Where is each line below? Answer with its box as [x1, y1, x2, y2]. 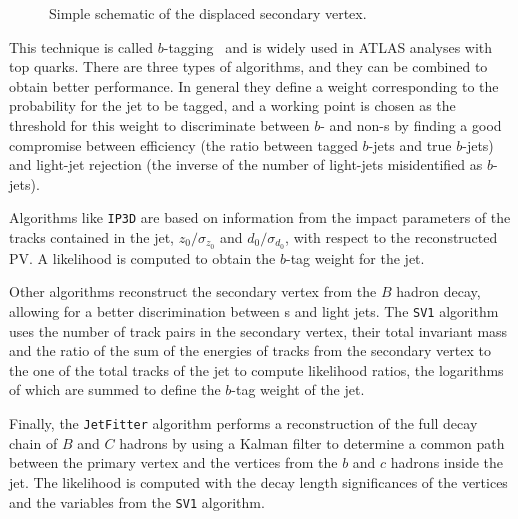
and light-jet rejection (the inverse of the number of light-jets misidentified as [9, 154, 483, 175]
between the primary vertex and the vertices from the [9, 452, 338, 473]
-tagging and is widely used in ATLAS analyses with [163, 36, 493, 57]
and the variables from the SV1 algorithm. [9, 491, 265, 512]
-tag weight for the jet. [285, 247, 425, 268]
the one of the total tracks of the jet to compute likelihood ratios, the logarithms [9, 359, 504, 380]
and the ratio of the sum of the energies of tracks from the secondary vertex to [9, 340, 491, 361]
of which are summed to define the [9, 379, 221, 400]
